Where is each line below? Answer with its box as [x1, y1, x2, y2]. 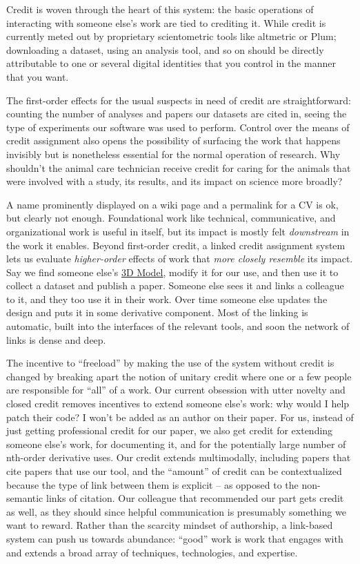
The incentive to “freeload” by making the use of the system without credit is [6, 356, 334, 370]
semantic [6, 491, 43, 505]
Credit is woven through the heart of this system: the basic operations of [6, 2, 314, 16]
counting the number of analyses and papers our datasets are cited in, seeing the [6, 106, 347, 121]
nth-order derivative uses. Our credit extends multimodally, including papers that [6, 450, 351, 465]
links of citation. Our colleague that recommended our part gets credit [46, 491, 344, 505]
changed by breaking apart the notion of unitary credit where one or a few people [6, 369, 352, 383]
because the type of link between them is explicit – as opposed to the [6, 477, 299, 492]
